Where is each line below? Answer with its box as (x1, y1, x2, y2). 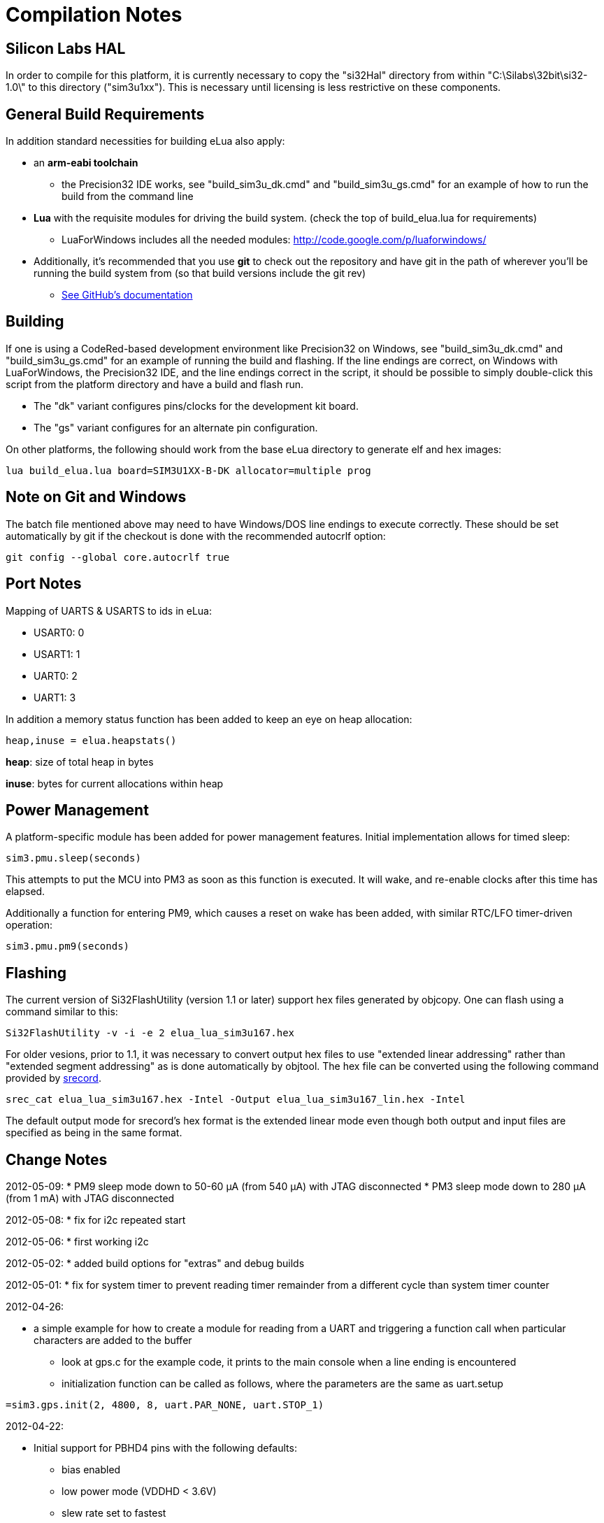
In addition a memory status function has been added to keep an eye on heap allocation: (6, 713, 412, 725)
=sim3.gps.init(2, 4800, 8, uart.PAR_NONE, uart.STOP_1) (6, 1399, 324, 1411)
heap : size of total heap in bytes (6, 755, 154, 768)
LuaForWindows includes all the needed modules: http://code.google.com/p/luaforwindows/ (62, 234, 487, 246)
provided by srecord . (6, 1072, 101, 1085)
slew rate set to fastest (62, 1507, 166, 1520)
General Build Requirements (6, 105, 205, 123)
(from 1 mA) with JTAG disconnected (6, 1192, 175, 1205)
